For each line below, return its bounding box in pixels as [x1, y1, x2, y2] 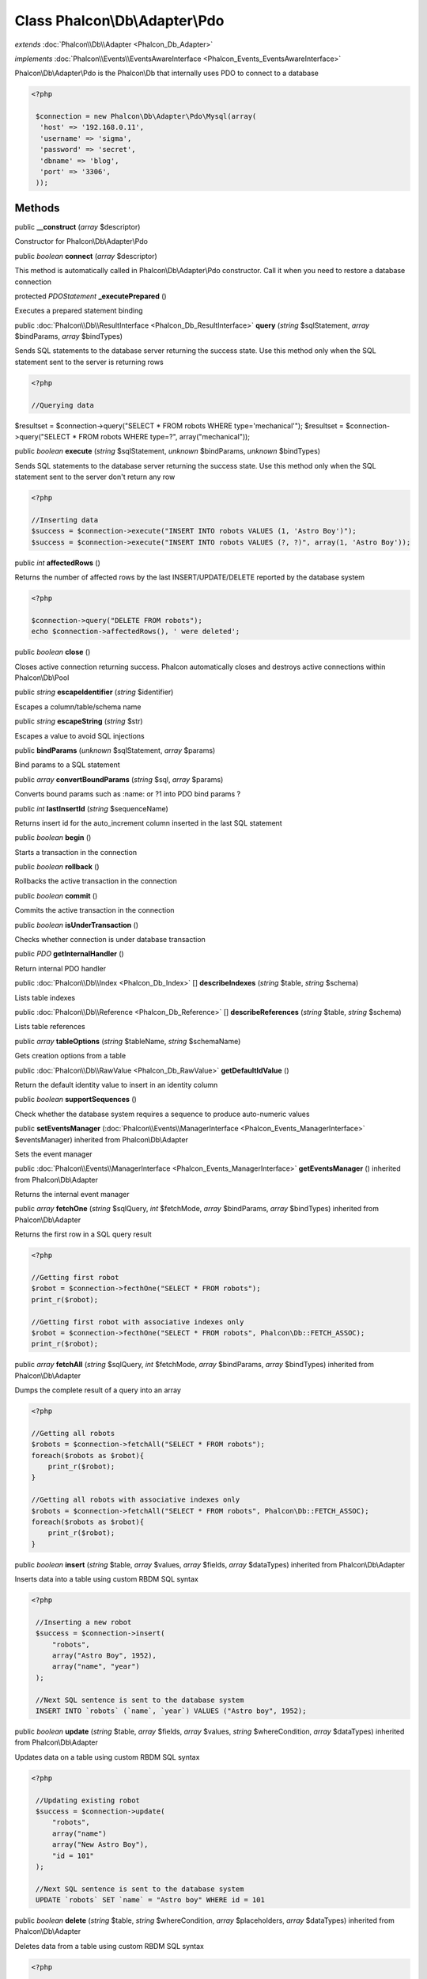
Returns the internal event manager [14, 1190, 130, 1199]
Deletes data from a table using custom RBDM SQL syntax [14, 1941, 205, 1951]
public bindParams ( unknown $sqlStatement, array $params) [14, 745, 216, 755]
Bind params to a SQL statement [14, 760, 120, 769]
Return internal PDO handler [14, 963, 107, 973]
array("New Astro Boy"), [51, 1840, 149, 1849]
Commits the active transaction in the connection [14, 906, 175, 915]
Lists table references [14, 1022, 86, 1031]
